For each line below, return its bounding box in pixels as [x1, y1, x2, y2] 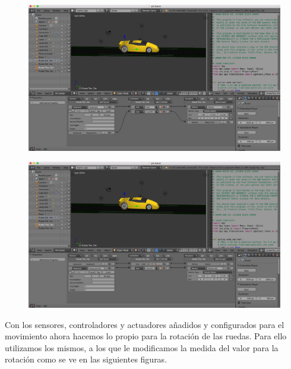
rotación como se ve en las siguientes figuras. [5, 353, 167, 365]
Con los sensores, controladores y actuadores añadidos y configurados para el [5, 318, 284, 330]
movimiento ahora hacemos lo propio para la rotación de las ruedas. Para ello [5, 330, 287, 342]
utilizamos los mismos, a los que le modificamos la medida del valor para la [5, 341, 279, 354]
